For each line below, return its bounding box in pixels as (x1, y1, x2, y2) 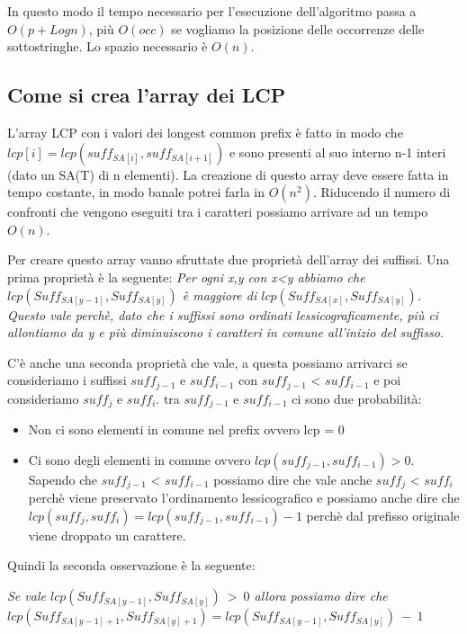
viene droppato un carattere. (28, 525, 186, 544)
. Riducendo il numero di (312, 183, 451, 201)
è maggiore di (182, 285, 257, 304)
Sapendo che (28, 469, 98, 488)
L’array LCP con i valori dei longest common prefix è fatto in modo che (7, 122, 403, 141)
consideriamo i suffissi (7, 371, 127, 389)
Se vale (7, 586, 46, 605)
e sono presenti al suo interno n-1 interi (229, 142, 446, 161)
